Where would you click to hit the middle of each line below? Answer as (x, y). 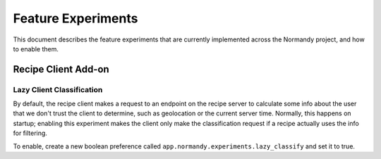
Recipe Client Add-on (61, 69)
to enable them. (36, 49)
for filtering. (30, 133)
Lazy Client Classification (58, 89)
